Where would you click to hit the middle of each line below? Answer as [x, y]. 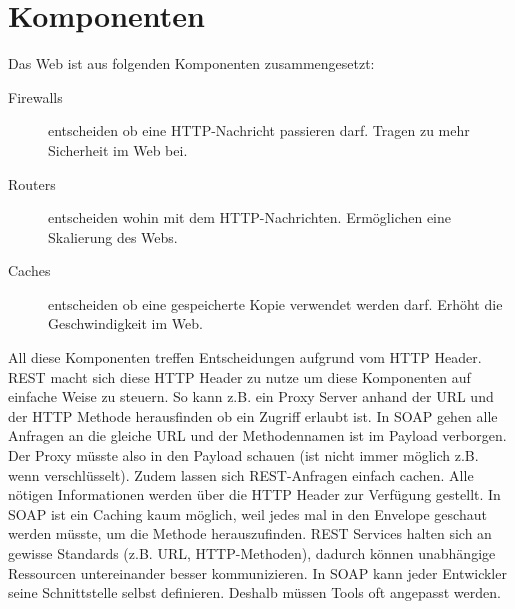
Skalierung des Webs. [113, 236]
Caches [29, 270]
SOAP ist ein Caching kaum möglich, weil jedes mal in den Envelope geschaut [247, 513]
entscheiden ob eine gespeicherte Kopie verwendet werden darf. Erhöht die [275, 303]
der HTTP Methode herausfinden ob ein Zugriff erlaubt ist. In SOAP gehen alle [253, 415]
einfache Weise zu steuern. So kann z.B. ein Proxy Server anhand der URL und [251, 396]
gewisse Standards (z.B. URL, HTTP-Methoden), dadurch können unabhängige [252, 553]
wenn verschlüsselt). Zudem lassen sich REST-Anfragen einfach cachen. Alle [241, 474]
